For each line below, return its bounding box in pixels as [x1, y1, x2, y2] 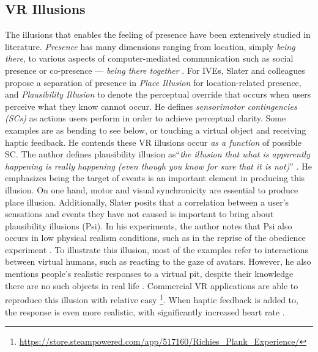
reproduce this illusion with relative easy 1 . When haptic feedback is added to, [5, 292, 298, 306]
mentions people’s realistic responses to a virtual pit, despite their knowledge [5, 267, 294, 280]
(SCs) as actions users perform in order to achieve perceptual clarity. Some [5, 112, 286, 124]
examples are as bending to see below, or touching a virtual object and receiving [5, 123, 306, 136]
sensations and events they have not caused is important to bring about [5, 207, 274, 220]
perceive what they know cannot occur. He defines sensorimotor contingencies [5, 99, 297, 112]
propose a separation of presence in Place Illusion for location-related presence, [5, 76, 301, 88]
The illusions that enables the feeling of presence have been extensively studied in [5, 28, 311, 41]
